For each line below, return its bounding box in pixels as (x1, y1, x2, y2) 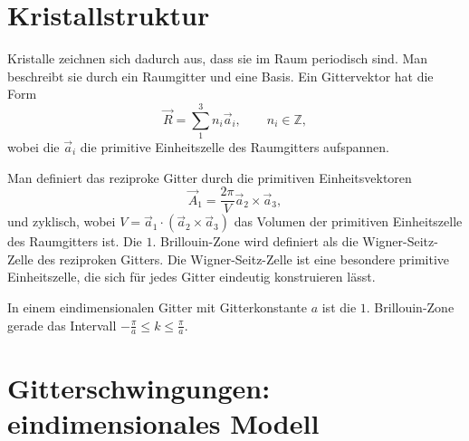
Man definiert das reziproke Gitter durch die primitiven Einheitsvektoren (7, 168, 412, 187)
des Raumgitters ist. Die (7, 232, 142, 251)
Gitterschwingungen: (7, 369, 271, 406)
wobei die (7, 138, 60, 157)
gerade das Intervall (7, 315, 117, 334)
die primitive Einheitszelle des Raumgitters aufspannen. (80, 138, 389, 157)
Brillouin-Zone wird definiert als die (160, 232, 359, 251)
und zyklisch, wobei (7, 212, 116, 231)
